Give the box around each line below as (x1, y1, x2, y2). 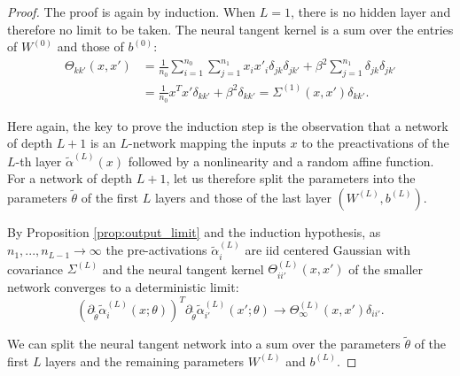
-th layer (15, 151, 62, 170)
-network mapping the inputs (129, 134, 286, 152)
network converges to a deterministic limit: (7, 277, 239, 295)
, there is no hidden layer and (290, 3, 451, 20)
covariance (7, 259, 64, 278)
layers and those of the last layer (154, 188, 331, 206)
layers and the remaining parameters (45, 351, 245, 370)
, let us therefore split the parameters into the (166, 169, 416, 188)
